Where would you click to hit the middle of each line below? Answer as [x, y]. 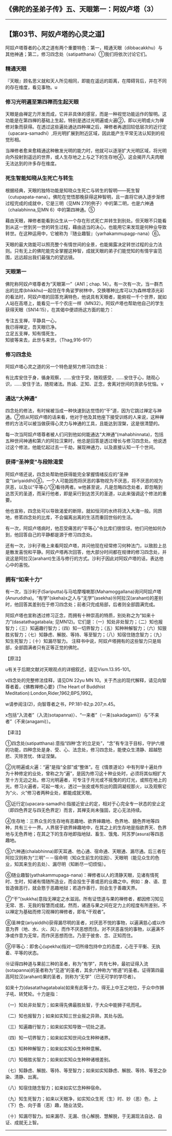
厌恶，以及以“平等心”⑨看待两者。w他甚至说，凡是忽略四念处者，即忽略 [82, 487]
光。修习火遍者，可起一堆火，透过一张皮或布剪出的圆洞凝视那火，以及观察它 [86, 786]
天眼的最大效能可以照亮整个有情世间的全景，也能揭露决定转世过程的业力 [81, 244]
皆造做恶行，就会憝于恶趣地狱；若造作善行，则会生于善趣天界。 [72, 888]
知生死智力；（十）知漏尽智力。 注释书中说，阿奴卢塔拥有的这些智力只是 [81, 641]
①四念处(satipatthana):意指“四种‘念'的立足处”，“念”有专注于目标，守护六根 [85, 743]
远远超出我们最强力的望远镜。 [46, 257]
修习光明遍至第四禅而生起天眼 [42, 102]
